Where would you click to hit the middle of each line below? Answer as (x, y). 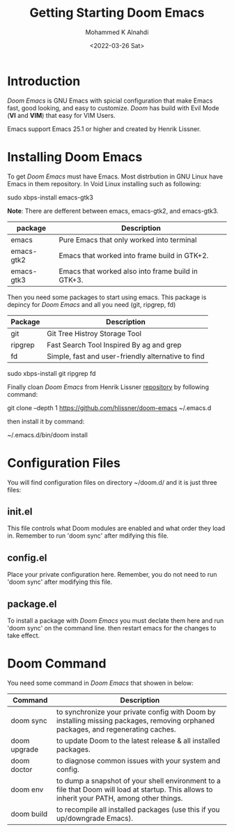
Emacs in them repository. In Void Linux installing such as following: (104, 183)
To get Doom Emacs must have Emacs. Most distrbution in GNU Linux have (115, 176)
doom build (29, 814)
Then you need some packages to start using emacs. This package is (107, 297)
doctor (22, 769)
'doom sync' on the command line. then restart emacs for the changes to (112, 628)
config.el (27, 558)
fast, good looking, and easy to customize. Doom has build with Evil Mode (113, 108)
